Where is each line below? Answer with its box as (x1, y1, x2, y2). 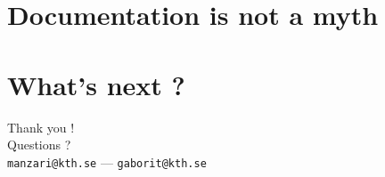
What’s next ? (7, 66, 185, 102)
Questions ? (7, 135, 71, 154)
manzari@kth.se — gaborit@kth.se (7, 152, 207, 171)
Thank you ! (7, 117, 75, 136)
